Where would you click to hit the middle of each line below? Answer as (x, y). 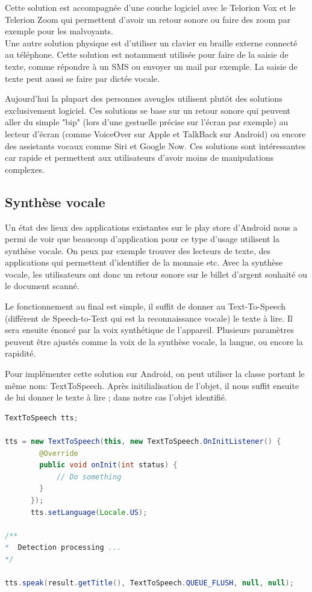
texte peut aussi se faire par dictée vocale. (82, 78)
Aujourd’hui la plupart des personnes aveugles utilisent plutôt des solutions (144, 98)
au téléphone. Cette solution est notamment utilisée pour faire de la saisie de (147, 55)
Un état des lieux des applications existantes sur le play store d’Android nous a (151, 227)
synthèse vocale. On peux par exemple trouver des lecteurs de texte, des (138, 250)
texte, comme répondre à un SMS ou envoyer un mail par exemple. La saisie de (151, 66)
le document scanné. (42, 286)
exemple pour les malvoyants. (59, 31)
